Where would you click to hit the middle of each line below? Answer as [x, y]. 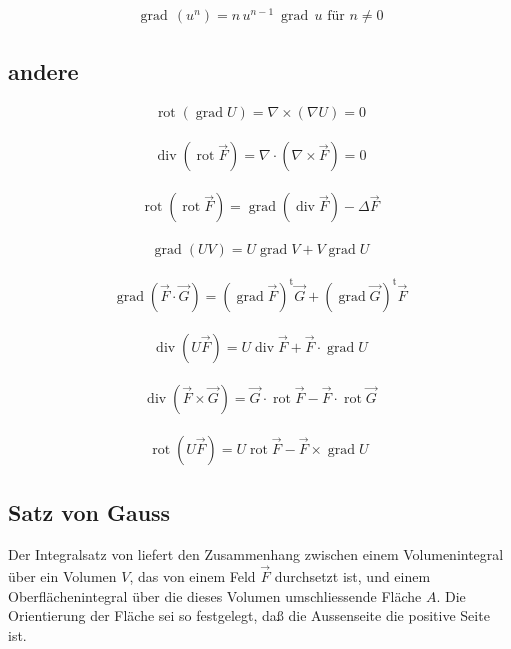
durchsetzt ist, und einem [352, 576]
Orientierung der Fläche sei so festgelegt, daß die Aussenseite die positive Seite [249, 615]
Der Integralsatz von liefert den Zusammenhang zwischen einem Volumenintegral [256, 554]
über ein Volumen [62, 576]
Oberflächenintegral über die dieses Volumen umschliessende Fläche [215, 595]
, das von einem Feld [192, 576]
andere [43, 70]
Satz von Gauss [89, 512]
